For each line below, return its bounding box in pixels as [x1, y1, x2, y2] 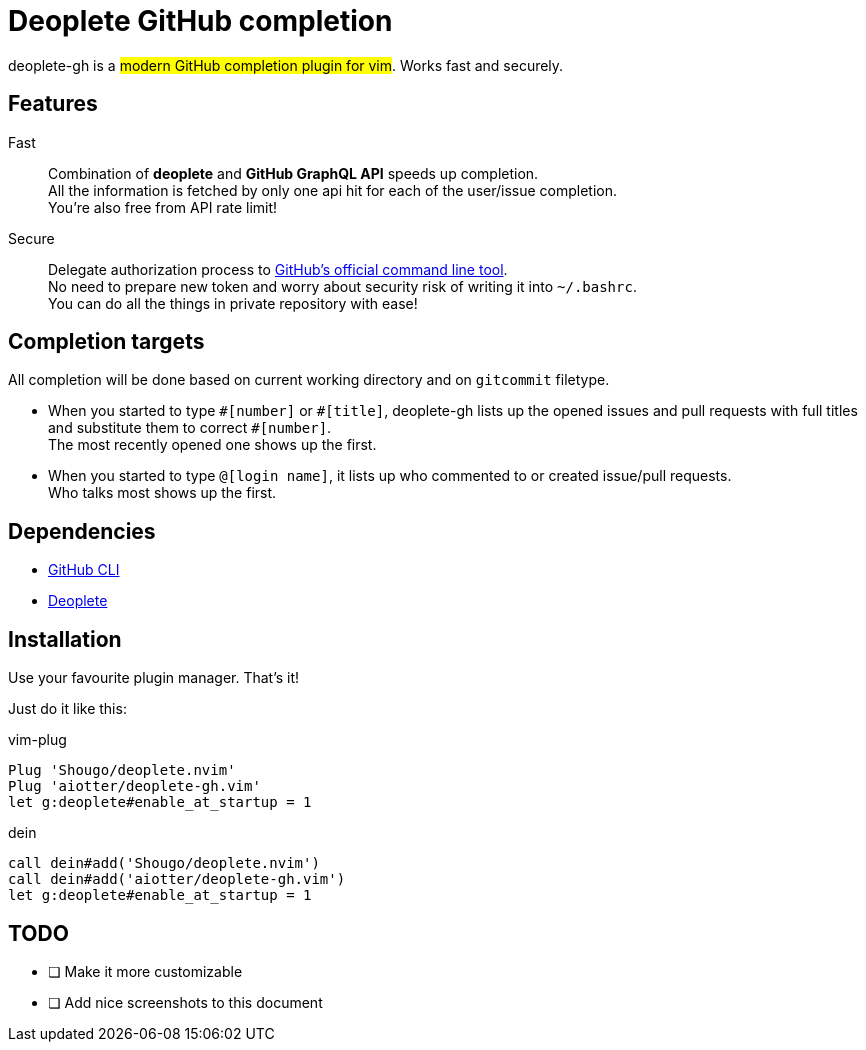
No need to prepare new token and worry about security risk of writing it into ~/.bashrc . [48, 277, 637, 295]
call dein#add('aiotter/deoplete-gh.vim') [8, 871, 346, 888]
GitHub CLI [48, 561, 120, 579]
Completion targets [8, 329, 205, 355]
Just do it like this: [8, 700, 127, 718]
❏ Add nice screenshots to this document [48, 993, 323, 1011]
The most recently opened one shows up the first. [48, 436, 377, 454]
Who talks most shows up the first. [48, 484, 277, 502]
